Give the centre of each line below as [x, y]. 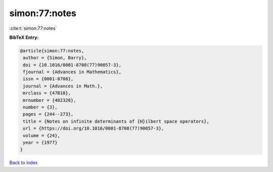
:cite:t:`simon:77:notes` [33, 28]
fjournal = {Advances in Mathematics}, [72, 72]
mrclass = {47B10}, [47, 93]
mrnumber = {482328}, [50, 100]
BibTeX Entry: [24, 37]
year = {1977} [40, 142]
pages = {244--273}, [48, 114]
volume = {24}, [42, 135]
